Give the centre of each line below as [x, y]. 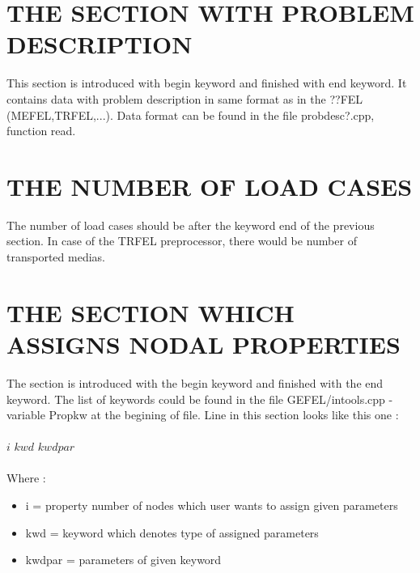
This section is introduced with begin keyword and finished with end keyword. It [207, 83]
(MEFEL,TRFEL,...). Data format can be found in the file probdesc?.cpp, [191, 115]
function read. [41, 131]
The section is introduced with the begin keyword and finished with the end [195, 382]
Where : [26, 478]
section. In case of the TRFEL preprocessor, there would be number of [182, 241]
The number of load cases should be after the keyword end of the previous [191, 225]
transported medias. [56, 257]
